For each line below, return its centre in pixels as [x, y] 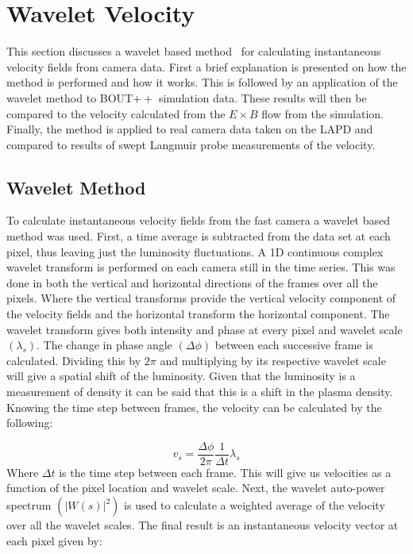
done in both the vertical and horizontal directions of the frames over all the [192, 282]
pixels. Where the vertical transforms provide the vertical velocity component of [201, 298]
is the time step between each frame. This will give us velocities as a [225, 472]
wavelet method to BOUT [70, 97]
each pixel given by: [54, 540]
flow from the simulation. [323, 113]
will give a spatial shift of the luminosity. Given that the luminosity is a [181, 376]
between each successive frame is [294, 345]
